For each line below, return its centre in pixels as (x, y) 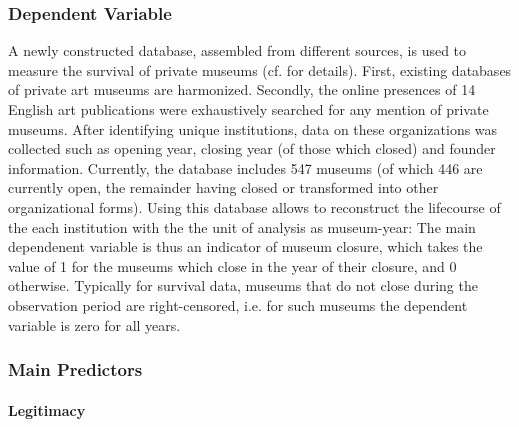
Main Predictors (75, 369)
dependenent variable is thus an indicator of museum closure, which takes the (245, 246)
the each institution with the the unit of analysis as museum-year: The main (242, 226)
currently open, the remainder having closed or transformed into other (223, 187)
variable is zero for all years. (94, 324)
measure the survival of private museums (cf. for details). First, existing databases (260, 69)
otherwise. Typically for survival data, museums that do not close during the (243, 285)
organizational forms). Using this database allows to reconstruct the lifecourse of (254, 206)
